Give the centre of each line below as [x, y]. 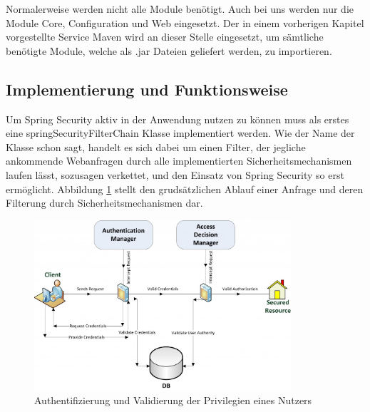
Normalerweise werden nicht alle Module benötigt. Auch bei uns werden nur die [180, 9]
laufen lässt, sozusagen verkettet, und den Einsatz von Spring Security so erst [175, 174]
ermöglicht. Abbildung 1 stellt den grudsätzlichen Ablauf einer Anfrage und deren [185, 189]
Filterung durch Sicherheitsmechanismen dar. [104, 203]
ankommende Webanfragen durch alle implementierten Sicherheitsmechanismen [179, 161]
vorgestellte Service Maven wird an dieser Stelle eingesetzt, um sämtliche [165, 37]
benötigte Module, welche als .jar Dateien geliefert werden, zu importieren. [169, 50]
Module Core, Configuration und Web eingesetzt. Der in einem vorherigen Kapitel [185, 22]
